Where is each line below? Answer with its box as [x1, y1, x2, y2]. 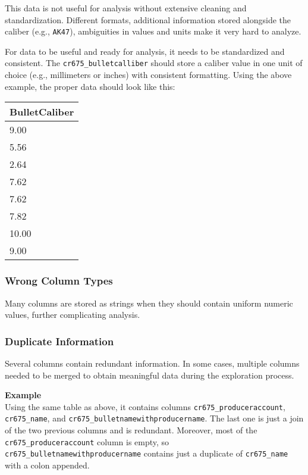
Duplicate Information [5, 333, 114, 348]
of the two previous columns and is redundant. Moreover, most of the [5, 424, 257, 436]
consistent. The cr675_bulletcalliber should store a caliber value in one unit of [5, 57, 303, 69]
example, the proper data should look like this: [5, 80, 175, 92]
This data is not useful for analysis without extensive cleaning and [5, 2, 247, 14]
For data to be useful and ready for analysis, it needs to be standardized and [5, 45, 285, 57]
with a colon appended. [5, 458, 90, 471]
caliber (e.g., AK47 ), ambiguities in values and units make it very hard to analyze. [5, 25, 301, 37]
